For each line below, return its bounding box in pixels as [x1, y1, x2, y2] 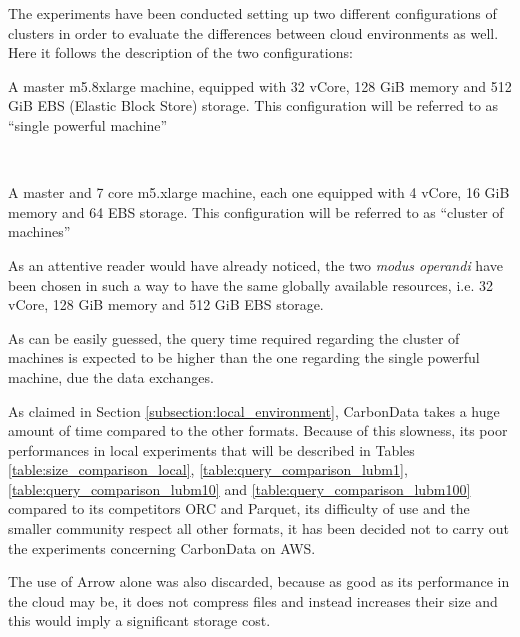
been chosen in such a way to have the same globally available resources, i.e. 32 [8, 274, 493, 295]
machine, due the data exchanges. [8, 366, 214, 387]
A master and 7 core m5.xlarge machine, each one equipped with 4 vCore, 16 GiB [8, 182, 510, 203]
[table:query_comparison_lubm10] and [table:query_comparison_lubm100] [8, 478, 471, 499]
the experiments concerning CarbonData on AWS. [8, 537, 316, 558]
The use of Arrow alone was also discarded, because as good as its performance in [8, 571, 510, 592]
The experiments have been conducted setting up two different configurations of [8, 3, 497, 23]
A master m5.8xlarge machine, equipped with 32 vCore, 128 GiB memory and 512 [8, 75, 512, 96]
